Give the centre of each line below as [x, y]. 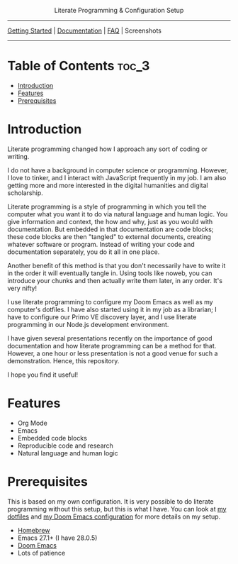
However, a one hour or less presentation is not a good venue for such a [113, 353]
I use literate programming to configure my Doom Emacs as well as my [110, 302]
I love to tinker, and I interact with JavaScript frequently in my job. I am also [117, 177]
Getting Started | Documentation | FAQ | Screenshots [84, 31]
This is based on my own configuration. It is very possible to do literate [110, 501]
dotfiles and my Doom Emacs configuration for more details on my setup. [114, 516]
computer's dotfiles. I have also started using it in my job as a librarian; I [112, 309]
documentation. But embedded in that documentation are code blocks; [110, 229]
